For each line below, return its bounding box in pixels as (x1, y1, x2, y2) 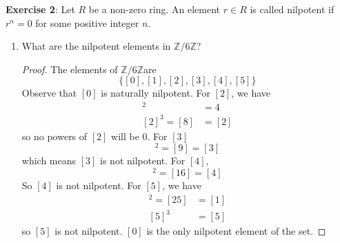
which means (21, 153, 77, 168)
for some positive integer (35, 15, 139, 30)
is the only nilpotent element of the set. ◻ (146, 224, 326, 238)
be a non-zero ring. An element (88, 2, 221, 16)
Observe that (21, 86, 77, 100)
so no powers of (21, 128, 88, 143)
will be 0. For (111, 128, 168, 143)
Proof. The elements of (21, 61, 118, 76)
